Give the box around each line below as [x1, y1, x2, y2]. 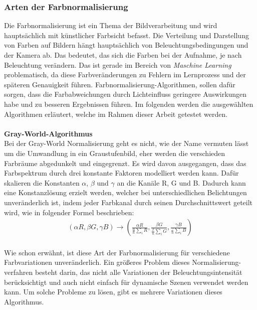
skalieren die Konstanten [4, 177, 80, 188]
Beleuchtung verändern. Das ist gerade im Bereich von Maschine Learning [4, 59, 231, 70]
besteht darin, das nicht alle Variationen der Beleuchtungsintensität [35, 266, 242, 277]
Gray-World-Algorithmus [4, 128, 93, 138]
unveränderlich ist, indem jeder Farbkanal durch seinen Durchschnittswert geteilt [4, 197, 253, 207]
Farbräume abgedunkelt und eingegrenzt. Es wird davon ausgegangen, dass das [4, 158, 246, 168]
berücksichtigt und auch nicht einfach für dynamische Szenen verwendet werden [4, 276, 248, 287]
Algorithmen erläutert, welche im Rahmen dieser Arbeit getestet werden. [4, 108, 228, 119]
